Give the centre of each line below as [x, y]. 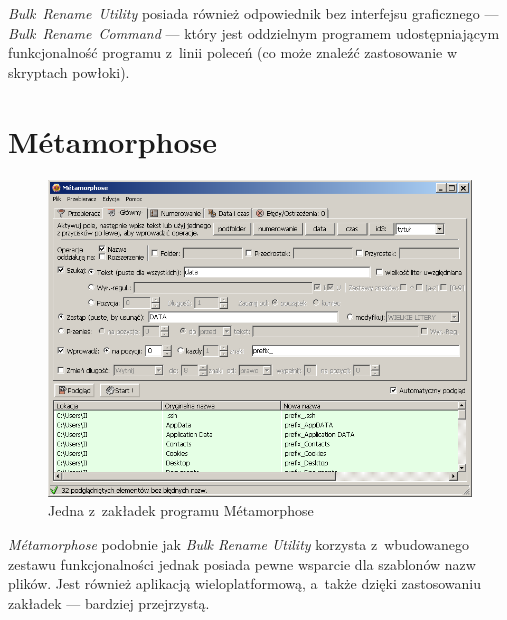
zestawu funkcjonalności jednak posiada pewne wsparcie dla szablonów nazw [242, 563]
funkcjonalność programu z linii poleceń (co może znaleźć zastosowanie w [233, 52]
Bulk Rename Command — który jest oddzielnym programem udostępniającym [254, 32]
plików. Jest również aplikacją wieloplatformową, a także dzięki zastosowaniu [244, 583]
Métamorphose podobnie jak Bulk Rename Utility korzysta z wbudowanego [238, 544]
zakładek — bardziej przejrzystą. [109, 602]
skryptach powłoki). [69, 71]
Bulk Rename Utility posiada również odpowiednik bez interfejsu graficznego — [253, 13]
